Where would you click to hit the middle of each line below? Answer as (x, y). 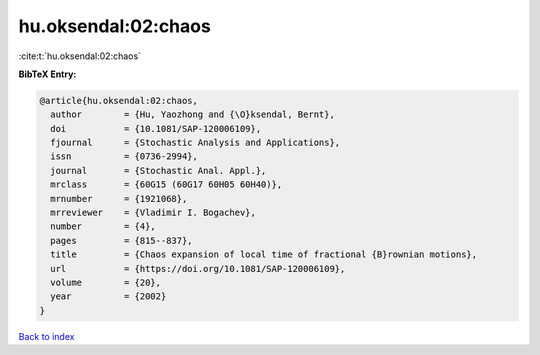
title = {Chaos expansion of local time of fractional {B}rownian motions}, (264, 254)
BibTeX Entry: (47, 74)
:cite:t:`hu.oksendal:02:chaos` (80, 56)
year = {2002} (108, 296)
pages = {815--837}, (122, 240)
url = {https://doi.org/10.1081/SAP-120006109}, (198, 268)
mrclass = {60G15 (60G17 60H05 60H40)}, (166, 184)
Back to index (46, 336)
